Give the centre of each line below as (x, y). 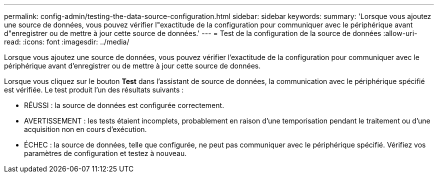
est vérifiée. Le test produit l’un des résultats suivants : (94, 90)
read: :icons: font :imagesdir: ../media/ (67, 42)
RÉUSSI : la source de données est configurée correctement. (124, 105)
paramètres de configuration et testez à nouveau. (105, 153)
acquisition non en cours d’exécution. (85, 129)
